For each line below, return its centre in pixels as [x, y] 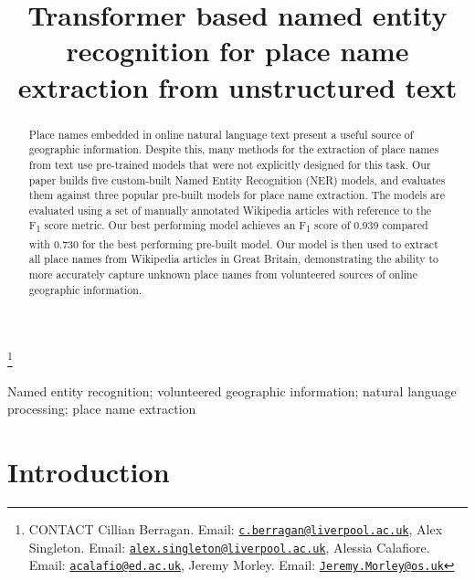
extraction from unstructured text [237, 86]
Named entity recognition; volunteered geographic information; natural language [232, 390]
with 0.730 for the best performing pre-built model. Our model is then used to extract [233, 243]
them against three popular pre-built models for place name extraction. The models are [237, 195]
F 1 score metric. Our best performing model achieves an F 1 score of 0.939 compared [228, 227]
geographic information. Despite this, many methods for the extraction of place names [234, 149]
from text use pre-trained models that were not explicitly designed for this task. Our [230, 164]
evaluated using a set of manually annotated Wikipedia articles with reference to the [230, 210]
